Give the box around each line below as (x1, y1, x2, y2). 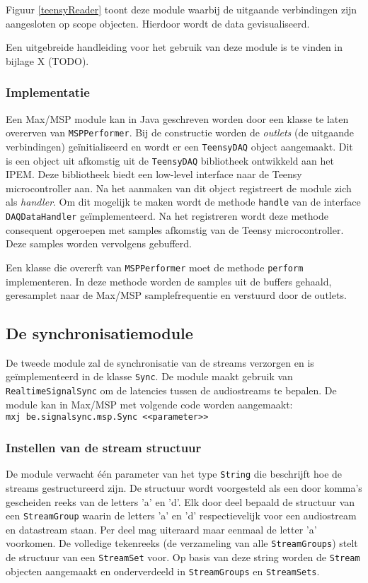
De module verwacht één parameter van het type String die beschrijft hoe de (6, 466, 343, 481)
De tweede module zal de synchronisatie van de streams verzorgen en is (6, 355, 314, 370)
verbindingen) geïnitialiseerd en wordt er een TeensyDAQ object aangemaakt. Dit (6, 139, 353, 153)
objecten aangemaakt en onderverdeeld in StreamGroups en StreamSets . (6, 563, 320, 578)
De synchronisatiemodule (6, 322, 193, 344)
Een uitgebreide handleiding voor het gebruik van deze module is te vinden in (6, 40, 343, 54)
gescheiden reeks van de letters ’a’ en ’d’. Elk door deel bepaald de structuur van (6, 494, 355, 509)
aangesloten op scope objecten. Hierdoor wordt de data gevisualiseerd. (6, 16, 310, 30)
